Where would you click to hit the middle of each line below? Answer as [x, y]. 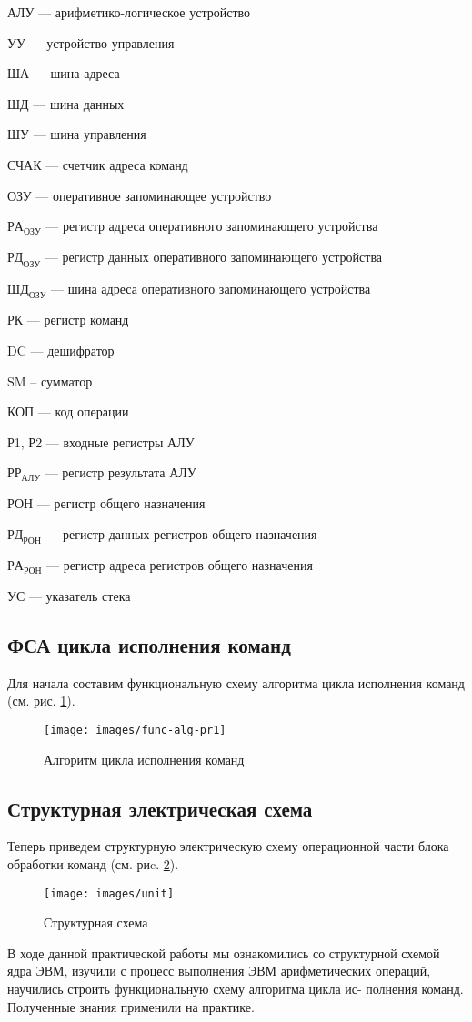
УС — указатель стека [69, 595]
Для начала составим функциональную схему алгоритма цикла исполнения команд [236, 682]
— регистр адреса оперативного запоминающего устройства [212, 226]
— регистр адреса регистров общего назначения [179, 565]
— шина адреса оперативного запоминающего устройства [211, 288]
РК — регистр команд [68, 320]
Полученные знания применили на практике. [131, 1006]
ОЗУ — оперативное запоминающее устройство [140, 195]
